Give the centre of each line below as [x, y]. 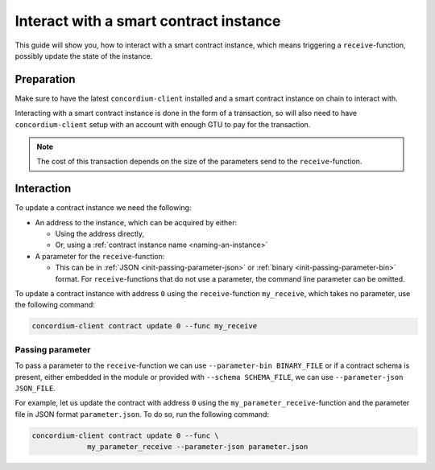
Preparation [45, 79]
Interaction [43, 189]
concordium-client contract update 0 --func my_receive [145, 326]
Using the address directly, [100, 234]
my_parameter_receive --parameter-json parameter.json [198, 447]
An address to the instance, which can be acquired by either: [136, 222]
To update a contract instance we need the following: [103, 208]
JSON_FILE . [35, 388]
